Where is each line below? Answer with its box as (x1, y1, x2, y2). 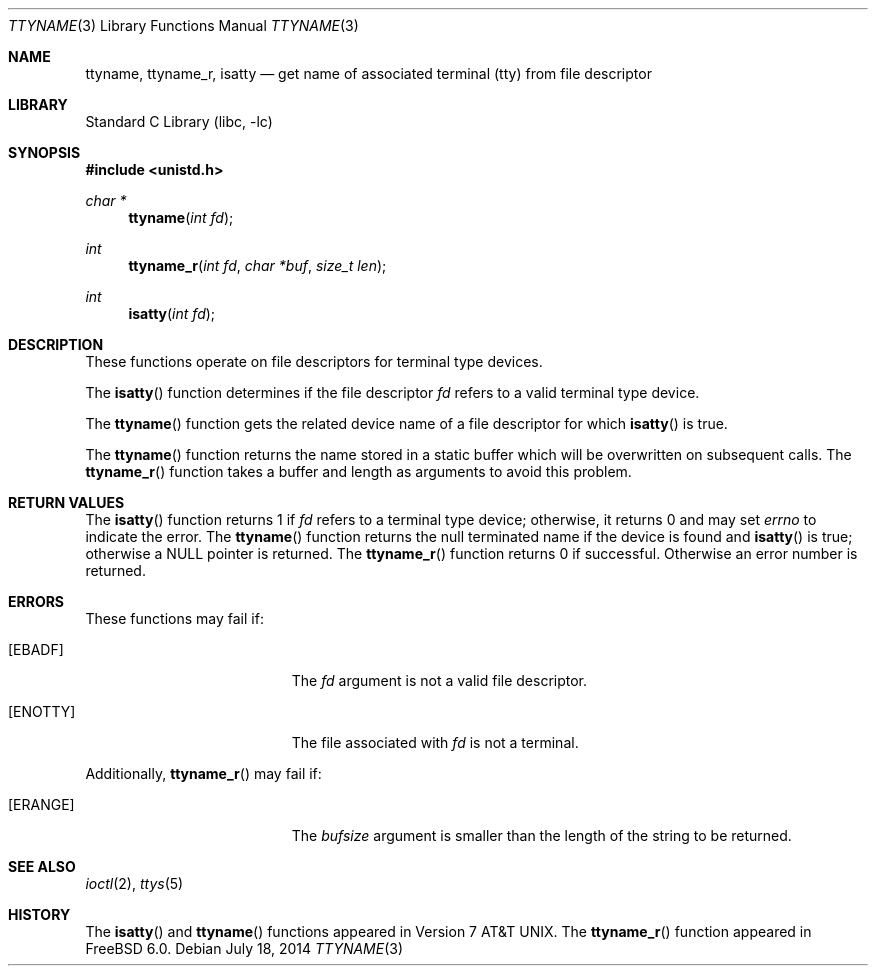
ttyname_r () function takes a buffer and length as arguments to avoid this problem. (85, 463, 632, 480)
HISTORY (8, 906, 71, 923)
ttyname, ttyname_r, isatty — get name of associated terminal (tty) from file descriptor (85, 65, 652, 82)
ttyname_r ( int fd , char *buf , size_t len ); (128, 257, 387, 274)
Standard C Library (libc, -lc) (85, 113, 273, 130)
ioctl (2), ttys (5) (85, 875, 184, 892)
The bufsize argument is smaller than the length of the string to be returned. (291, 827, 792, 844)
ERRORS (8, 593, 65, 610)
